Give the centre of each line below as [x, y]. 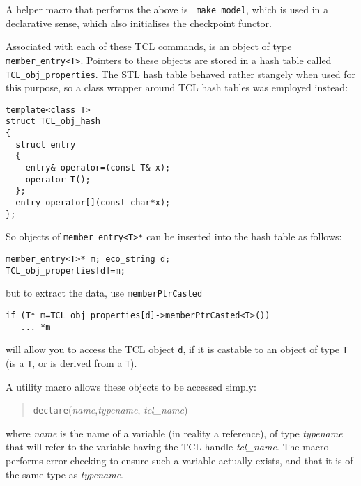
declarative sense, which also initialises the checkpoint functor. [139, 23]
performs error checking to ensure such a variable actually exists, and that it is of [179, 460]
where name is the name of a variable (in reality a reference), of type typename [174, 433]
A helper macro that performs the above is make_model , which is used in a [167, 9]
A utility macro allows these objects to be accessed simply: [131, 386]
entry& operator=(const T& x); [98, 168]
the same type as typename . [64, 474]
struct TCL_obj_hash [53, 122]
